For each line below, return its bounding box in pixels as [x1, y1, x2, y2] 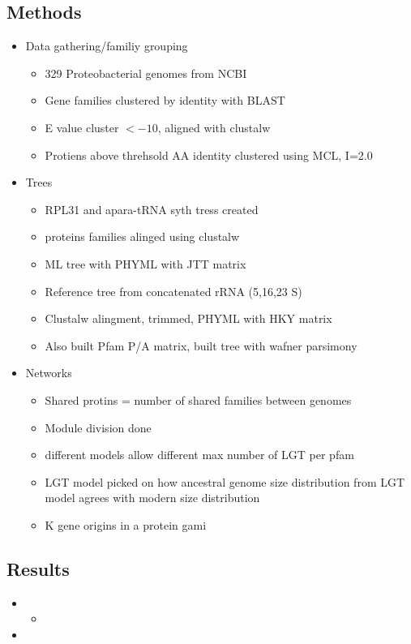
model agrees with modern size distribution [45, 489, 260, 506]
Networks [25, 364, 72, 381]
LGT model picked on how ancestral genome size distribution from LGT [45, 473, 405, 490]
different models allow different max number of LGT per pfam [45, 446, 354, 463]
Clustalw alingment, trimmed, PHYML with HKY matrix [45, 310, 332, 327]
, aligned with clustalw [157, 118, 271, 135]
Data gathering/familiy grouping [25, 37, 188, 54]
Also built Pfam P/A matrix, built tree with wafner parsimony [45, 337, 357, 354]
